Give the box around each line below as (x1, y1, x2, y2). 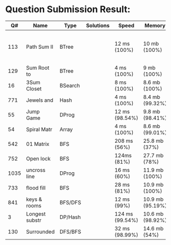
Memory (144, 22, 166, 29)
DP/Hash (59, 213, 81, 221)
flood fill (26, 184, 46, 191)
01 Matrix (26, 140, 50, 147)
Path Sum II (26, 43, 53, 50)
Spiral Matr (26, 126, 52, 133)
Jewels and (26, 97, 53, 104)
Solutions (85, 22, 110, 29)
